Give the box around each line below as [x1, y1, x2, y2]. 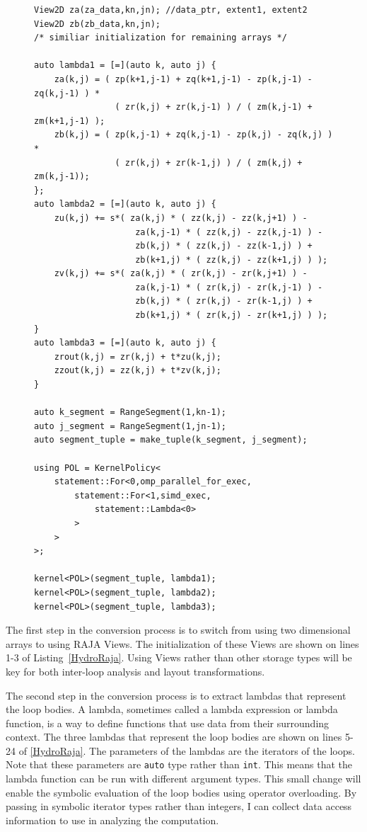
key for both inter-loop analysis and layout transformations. [6, 663, 265, 678]
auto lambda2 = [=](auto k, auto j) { [34, 199, 216, 210]
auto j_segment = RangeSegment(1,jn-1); [34, 421, 227, 431]
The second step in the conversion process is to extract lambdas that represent [6, 688, 346, 702]
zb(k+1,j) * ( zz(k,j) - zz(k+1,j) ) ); [135, 254, 328, 265]
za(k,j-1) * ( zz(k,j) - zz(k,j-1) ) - [135, 227, 323, 237]
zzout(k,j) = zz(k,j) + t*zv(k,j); [54, 365, 221, 376]
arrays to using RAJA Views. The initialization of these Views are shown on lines [6, 636, 359, 651]
